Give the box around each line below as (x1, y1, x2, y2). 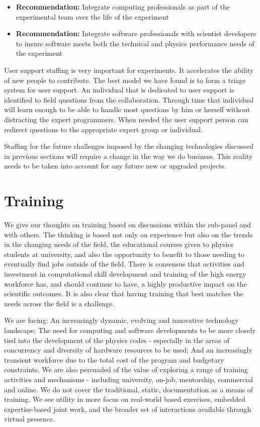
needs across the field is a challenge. (4, 298, 115, 308)
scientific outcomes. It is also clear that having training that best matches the (4, 288, 243, 299)
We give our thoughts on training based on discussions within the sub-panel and (4, 219, 251, 230)
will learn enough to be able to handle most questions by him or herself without (4, 104, 250, 115)
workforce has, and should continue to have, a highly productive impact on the (4, 278, 247, 289)
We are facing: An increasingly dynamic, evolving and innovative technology (4, 315, 239, 325)
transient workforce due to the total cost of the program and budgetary (4, 354, 224, 365)
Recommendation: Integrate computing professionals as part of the (16, 2, 230, 12)
